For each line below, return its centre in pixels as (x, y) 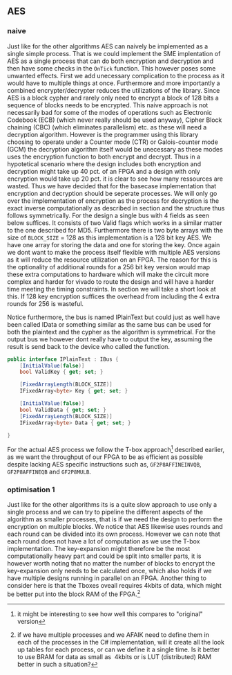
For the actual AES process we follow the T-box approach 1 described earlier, (116, 449)
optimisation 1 (31, 489)
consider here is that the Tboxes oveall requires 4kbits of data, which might (115, 586)
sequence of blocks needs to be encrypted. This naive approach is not (108, 105)
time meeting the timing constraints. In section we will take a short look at (112, 289)
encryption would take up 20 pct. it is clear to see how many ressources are (115, 179)
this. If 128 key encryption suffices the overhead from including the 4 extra (113, 296)
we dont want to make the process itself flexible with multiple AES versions (114, 252)
